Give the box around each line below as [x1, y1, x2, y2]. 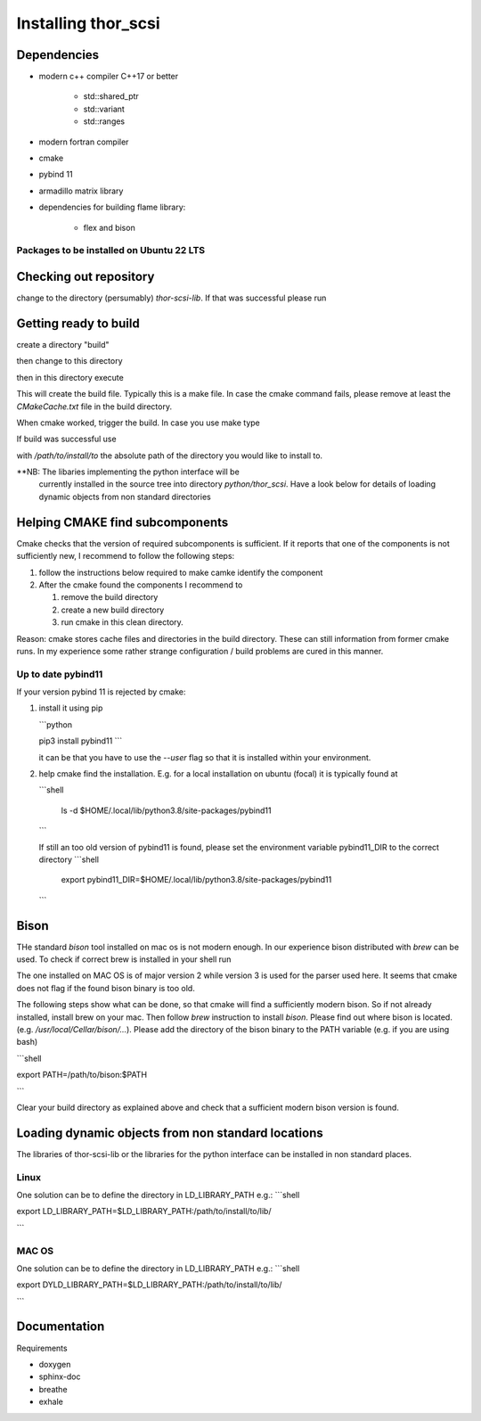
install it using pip [38, 702, 103, 713]
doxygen [38, 1359, 71, 1369]
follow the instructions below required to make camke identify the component [38, 567, 323, 578]
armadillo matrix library [38, 185, 124, 196]
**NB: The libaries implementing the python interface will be [16, 466, 240, 477]
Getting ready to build [16, 316, 140, 331]
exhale [38, 1396, 64, 1408]
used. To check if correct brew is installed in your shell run [16, 954, 232, 965]
